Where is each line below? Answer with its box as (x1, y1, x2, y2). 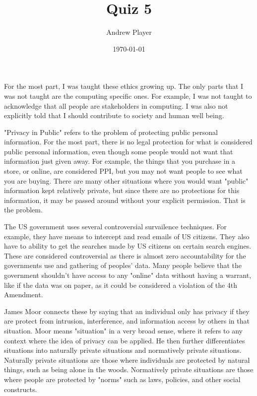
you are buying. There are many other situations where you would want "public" (4, 175, 249, 186)
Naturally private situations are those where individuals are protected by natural (4, 354, 250, 365)
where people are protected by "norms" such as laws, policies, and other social (4, 374, 241, 384)
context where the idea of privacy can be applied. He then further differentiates (4, 335, 245, 345)
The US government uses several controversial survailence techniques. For (4, 221, 227, 232)
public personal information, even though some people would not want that (4, 146, 233, 156)
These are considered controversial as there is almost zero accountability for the (4, 250, 246, 261)
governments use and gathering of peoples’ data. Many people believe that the (4, 260, 242, 270)
